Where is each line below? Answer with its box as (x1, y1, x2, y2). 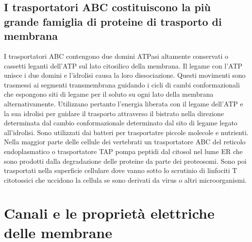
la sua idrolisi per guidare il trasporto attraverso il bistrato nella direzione (4, 108, 224, 118)
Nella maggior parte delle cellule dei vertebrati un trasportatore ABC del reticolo (4, 137, 246, 147)
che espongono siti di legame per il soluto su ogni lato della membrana (4, 89, 214, 99)
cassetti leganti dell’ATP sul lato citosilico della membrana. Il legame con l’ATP (4, 60, 243, 70)
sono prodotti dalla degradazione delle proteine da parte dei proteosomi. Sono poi (4, 156, 247, 166)
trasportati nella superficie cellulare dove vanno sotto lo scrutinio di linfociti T (4, 165, 237, 175)
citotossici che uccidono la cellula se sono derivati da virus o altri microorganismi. (4, 174, 247, 185)
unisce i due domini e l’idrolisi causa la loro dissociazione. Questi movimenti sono (4, 70, 246, 80)
